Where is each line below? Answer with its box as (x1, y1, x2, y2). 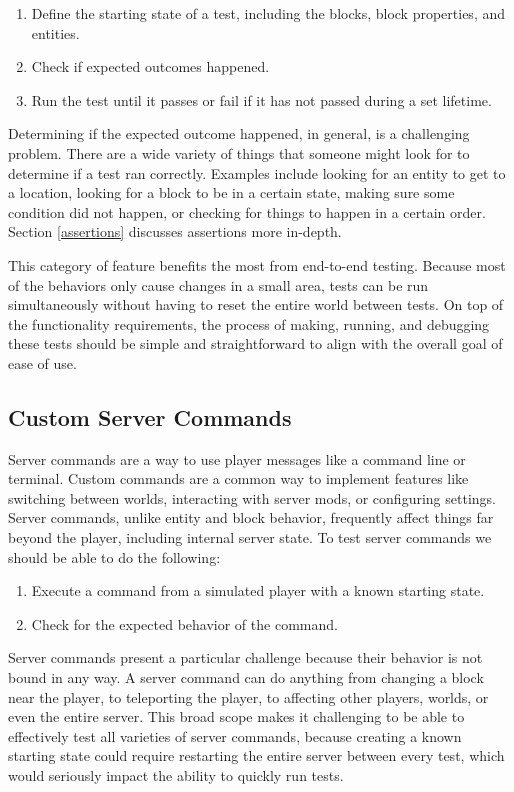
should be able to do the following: (8, 546, 221, 567)
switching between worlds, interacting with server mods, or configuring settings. (8, 487, 496, 508)
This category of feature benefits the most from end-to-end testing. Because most (8, 254, 506, 275)
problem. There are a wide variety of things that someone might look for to (8, 142, 470, 163)
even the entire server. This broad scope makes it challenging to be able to (8, 706, 465, 727)
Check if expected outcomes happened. (31, 56, 270, 77)
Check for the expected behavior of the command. (31, 613, 338, 634)
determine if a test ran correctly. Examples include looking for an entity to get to (8, 162, 506, 183)
